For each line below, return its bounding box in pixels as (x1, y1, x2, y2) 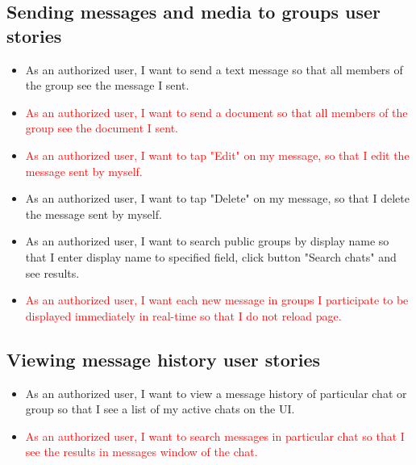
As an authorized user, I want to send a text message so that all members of (25, 61, 403, 77)
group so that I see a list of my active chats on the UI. (25, 400, 295, 417)
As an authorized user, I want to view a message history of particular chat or (25, 384, 407, 401)
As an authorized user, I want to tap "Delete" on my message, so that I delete (25, 190, 410, 207)
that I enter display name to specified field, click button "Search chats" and (25, 248, 397, 265)
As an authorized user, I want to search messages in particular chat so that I (25, 427, 405, 444)
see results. (25, 264, 80, 281)
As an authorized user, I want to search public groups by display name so (25, 232, 389, 249)
